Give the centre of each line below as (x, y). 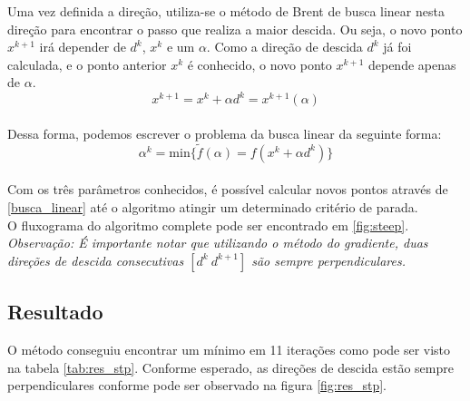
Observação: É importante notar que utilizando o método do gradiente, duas (218, 243)
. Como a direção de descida (284, 47)
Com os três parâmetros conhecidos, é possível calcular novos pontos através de (228, 189)
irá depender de (83, 47)
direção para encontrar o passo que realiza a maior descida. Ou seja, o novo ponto (235, 29)
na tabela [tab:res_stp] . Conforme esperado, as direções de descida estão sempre (230, 367)
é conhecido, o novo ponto (259, 64)
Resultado (55, 312)
